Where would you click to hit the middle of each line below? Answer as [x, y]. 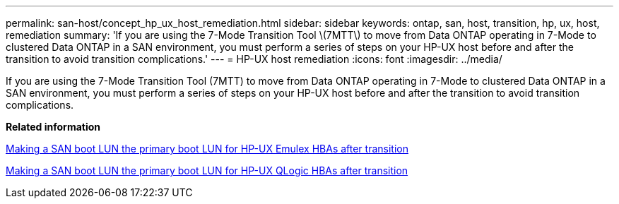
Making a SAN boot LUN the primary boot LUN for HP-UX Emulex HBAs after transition [207, 149]
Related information [53, 127]
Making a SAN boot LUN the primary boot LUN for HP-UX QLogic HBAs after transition [207, 170]
